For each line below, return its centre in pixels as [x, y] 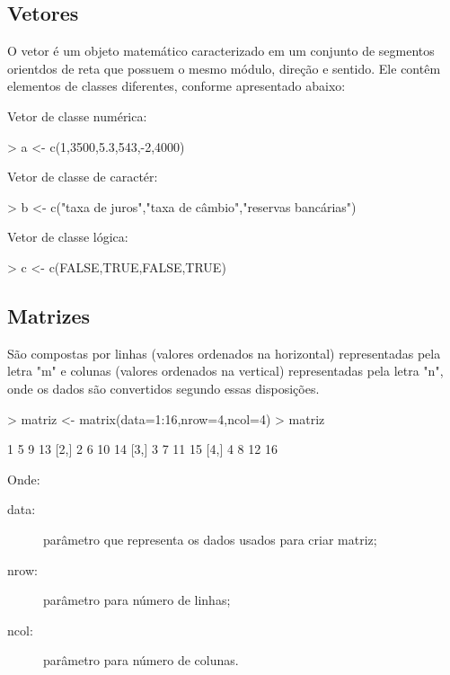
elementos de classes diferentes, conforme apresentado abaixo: [176, 86]
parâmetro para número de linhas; [137, 600]
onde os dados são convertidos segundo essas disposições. [163, 388]
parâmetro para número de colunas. [141, 660]
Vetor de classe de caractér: [83, 177]
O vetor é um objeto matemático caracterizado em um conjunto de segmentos [221, 51]
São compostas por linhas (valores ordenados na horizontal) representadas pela [224, 353]
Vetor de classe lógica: [68, 237]
